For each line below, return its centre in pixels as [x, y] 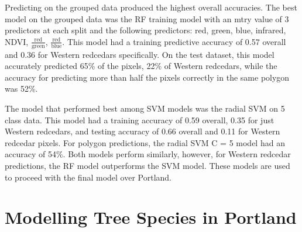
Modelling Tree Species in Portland [151, 217]
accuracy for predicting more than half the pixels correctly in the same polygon [147, 77]
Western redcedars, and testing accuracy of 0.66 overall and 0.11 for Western [143, 131]
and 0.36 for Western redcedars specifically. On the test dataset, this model [140, 54]
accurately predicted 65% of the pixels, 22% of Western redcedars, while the [141, 66]
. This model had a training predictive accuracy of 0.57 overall [174, 41]
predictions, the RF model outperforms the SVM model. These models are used [147, 165]
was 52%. [21, 89]
